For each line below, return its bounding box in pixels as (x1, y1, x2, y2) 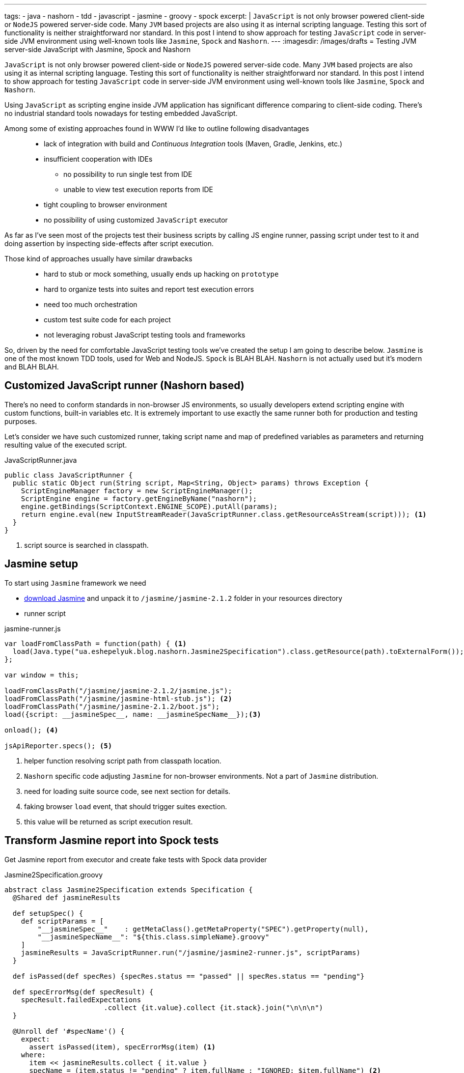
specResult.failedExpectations (21, 995, 141, 1004)
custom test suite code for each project (44, 315, 171, 324)
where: (21, 1050, 46, 1059)
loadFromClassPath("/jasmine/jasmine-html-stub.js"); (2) (4, 694, 232, 703)
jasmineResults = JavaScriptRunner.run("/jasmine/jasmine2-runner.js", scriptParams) (21, 948, 360, 957)
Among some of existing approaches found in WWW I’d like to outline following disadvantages (4, 124, 309, 133)
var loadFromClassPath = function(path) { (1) (4, 639, 187, 648)
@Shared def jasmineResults (12, 893, 121, 902)
